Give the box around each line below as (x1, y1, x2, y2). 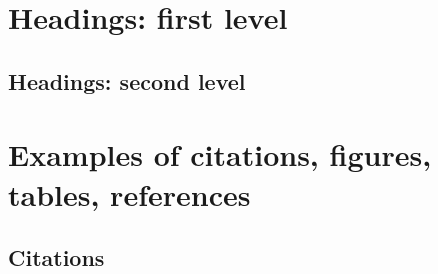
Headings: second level (8, 65, 246, 96)
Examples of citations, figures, (8, 134, 432, 175)
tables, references (8, 173, 251, 214)
